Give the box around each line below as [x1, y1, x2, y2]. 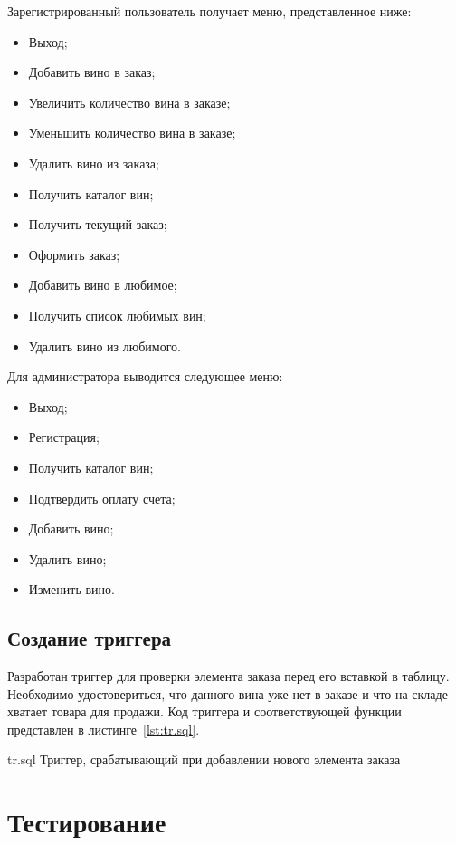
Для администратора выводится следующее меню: [7, 367, 283, 386]
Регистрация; [28, 427, 100, 447]
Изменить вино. [28, 580, 115, 599]
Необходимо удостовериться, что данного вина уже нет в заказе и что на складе [7, 684, 448, 703]
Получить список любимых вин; [28, 305, 206, 324]
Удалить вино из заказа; [28, 153, 159, 172]
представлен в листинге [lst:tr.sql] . [7, 719, 200, 738]
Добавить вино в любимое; [28, 275, 177, 294]
